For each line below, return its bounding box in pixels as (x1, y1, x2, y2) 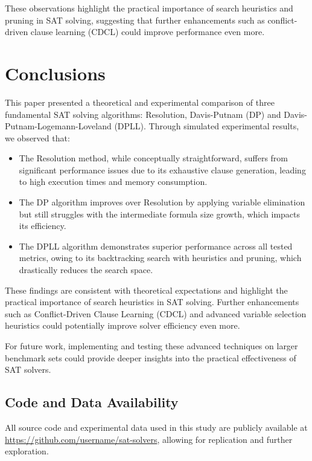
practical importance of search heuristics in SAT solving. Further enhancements (5, 295, 299, 308)
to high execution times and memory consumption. (19, 175, 208, 188)
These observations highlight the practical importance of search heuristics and (5, 2, 293, 14)
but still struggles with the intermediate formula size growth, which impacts (19, 207, 301, 220)
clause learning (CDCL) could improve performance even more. (30, 25, 265, 38)
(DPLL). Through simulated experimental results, (114, 120, 299, 132)
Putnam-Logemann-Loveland (5, 120, 112, 132)
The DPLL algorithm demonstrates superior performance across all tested (19, 239, 293, 252)
